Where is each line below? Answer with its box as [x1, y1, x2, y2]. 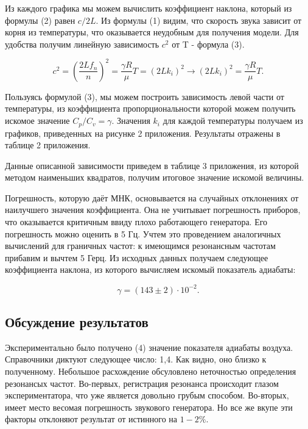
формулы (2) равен [5, 13, 75, 26]
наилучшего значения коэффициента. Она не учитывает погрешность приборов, [5, 203, 301, 216]
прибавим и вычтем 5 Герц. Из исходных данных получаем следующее [5, 251, 268, 264]
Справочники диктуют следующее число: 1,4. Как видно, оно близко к [5, 353, 267, 366]
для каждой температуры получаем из [163, 114, 303, 127]
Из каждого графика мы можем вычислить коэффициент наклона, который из [5, 2, 292, 14]
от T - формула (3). [172, 37, 245, 50]
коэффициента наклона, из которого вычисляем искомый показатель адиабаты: [5, 263, 296, 276]
